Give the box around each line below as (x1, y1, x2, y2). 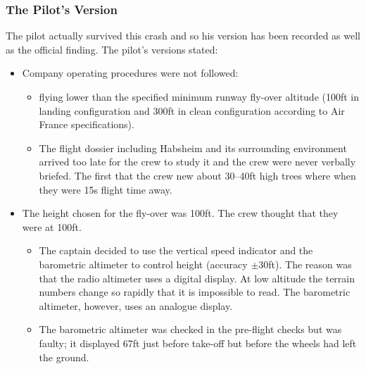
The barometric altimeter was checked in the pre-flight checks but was (39, 322, 342, 337)
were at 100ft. (22, 219, 82, 234)
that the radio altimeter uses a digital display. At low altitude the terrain (39, 270, 355, 285)
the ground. (39, 349, 89, 364)
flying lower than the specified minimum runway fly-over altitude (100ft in (39, 89, 360, 104)
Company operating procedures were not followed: (22, 65, 239, 80)
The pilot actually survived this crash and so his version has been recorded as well (6, 28, 361, 43)
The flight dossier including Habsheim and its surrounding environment (39, 140, 347, 155)
